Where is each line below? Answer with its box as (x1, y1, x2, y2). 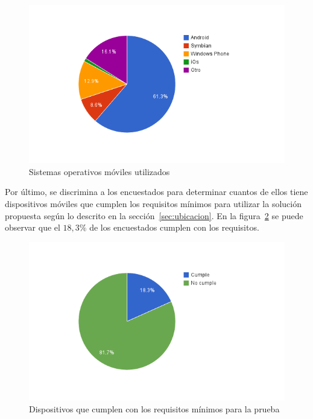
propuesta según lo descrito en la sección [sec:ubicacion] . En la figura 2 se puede (5, 209, 303, 222)
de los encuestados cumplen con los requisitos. (89, 221, 259, 234)
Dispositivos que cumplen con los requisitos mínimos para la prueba (29, 402, 280, 415)
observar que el (5, 221, 60, 234)
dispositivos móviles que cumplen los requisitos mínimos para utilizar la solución (5, 197, 302, 210)
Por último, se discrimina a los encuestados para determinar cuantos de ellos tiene (5, 185, 308, 198)
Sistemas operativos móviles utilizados (29, 165, 170, 178)
